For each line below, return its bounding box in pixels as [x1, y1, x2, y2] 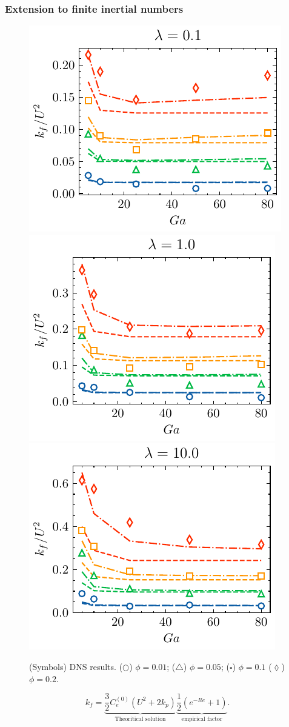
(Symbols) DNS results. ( [29, 660, 123, 672]
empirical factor [181, 716, 222, 723]
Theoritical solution [115, 716, 166, 723]
